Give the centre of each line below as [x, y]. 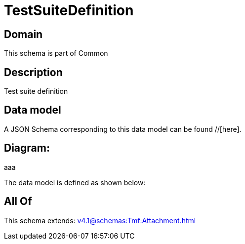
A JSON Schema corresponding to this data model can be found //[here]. [123, 129]
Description [33, 72]
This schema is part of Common [56, 53]
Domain [23, 34]
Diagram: [27, 148]
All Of [18, 202]
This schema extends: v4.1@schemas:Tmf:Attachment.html [100, 220]
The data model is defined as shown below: [75, 182]
